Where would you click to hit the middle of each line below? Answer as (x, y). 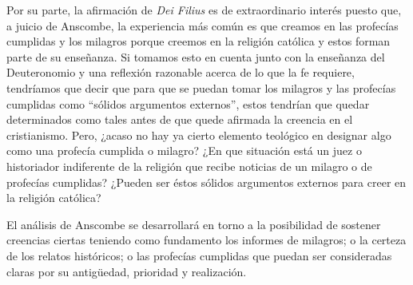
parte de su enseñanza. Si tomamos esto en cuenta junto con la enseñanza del (196, 56)
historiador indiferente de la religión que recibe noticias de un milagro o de (189, 166)
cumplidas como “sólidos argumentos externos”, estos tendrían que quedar (188, 103)
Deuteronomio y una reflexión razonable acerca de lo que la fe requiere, (181, 72)
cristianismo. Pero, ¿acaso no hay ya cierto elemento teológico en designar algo (199, 135)
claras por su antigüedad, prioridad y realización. (127, 271)
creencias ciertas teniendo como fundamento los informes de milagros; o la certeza (206, 240)
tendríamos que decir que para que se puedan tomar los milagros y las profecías (201, 87)
